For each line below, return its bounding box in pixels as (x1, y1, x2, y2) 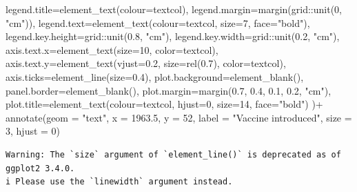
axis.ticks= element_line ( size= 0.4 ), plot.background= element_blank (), (6, 69, 304, 84)
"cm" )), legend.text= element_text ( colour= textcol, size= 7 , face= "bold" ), (6, 15, 310, 30)
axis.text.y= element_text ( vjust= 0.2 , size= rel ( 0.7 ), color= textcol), (6, 56, 286, 70)
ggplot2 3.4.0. (6, 163, 75, 173)
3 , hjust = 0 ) (6, 124, 61, 138)
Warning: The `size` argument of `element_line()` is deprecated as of (6, 149, 341, 160)
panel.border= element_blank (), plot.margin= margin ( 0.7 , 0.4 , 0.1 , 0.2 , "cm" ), (6, 83, 331, 97)
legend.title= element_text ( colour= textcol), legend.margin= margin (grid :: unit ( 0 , (6, 2, 343, 16)
